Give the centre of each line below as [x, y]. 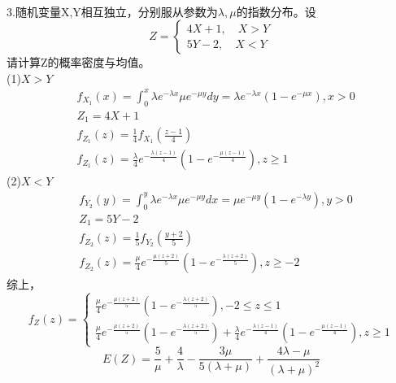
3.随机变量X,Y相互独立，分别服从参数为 [112, 11]
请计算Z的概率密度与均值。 [78, 62]
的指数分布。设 [276, 11]
